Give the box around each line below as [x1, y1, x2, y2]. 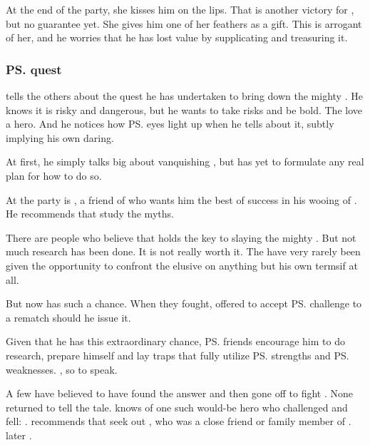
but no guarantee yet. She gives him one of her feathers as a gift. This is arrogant [6, 16, 362, 31]
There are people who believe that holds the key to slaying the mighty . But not [6, 230, 356, 245]
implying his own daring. [6, 130, 114, 145]
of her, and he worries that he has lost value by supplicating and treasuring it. [6, 30, 348, 45]
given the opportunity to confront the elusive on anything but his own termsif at [6, 257, 358, 272]
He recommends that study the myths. [6, 206, 174, 221]
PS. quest [6, 60, 62, 78]
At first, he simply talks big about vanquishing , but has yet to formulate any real [6, 154, 364, 169]
